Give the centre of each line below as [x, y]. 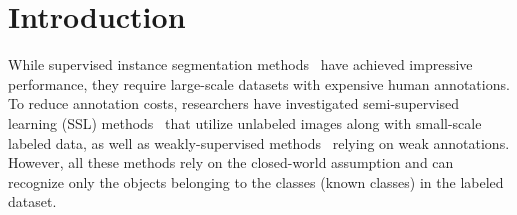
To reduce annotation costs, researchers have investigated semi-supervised [234, 103]
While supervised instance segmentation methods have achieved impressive [240, 64]
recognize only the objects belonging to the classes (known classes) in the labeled [256, 181]
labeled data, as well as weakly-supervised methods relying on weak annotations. [259, 142]
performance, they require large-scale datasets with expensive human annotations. [259, 83]
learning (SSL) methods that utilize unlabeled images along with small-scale [245, 122]
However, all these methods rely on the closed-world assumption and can [231, 162]
